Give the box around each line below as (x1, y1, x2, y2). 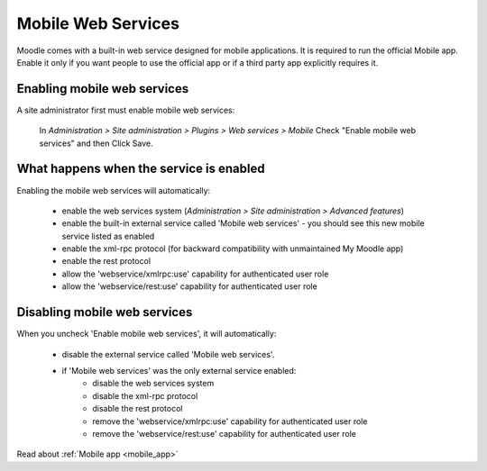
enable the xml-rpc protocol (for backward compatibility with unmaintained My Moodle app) (61, 243, 404, 254)
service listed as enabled (61, 231, 155, 241)
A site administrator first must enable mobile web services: (16, 104, 235, 115)
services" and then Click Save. (39, 138, 153, 149)
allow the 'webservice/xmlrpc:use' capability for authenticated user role (61, 268, 329, 279)
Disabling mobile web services (16, 304, 193, 320)
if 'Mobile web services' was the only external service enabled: (61, 365, 297, 376)
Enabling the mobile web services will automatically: (16, 185, 211, 195)
